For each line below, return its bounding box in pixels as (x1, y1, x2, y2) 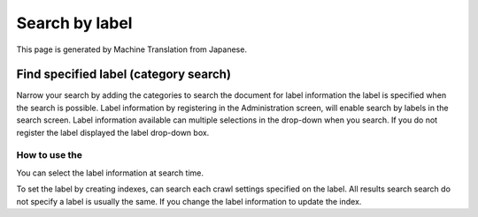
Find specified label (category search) (16, 67, 232, 82)
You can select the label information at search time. (16, 168, 204, 178)
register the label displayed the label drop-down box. (16, 127, 210, 138)
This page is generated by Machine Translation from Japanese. (16, 44, 248, 55)
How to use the (16, 149, 83, 161)
